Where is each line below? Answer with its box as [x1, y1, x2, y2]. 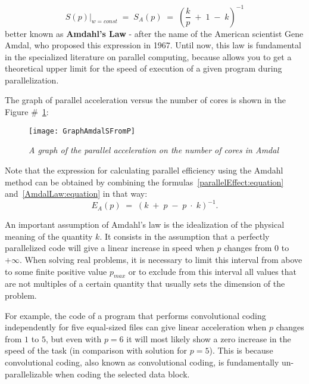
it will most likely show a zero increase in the [126, 332, 291, 345]
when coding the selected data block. [55, 367, 190, 380]
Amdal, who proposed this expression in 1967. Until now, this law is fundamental [5, 39, 301, 51]
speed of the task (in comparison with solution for [5, 344, 188, 357]
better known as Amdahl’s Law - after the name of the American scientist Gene [5, 27, 304, 39]
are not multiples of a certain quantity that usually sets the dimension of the [5, 277, 285, 290]
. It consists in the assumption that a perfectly [99, 230, 270, 242]
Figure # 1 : [5, 106, 49, 118]
